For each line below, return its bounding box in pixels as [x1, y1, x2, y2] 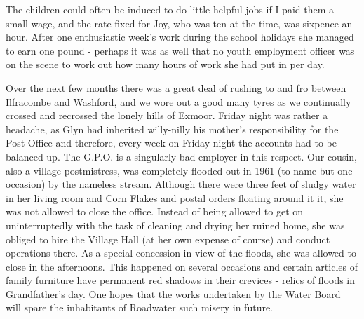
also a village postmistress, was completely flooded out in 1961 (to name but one [6, 163, 353, 177]
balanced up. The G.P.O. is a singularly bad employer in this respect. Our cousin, [6, 149, 357, 163]
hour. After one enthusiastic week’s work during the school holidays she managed [6, 29, 354, 44]
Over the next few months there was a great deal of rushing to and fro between [6, 80, 346, 95]
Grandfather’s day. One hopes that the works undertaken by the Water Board [6, 286, 341, 301]
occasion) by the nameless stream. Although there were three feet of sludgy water [6, 177, 356, 191]
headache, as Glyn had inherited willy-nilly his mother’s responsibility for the [6, 121, 339, 136]
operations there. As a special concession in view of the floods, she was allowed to [6, 245, 356, 260]
